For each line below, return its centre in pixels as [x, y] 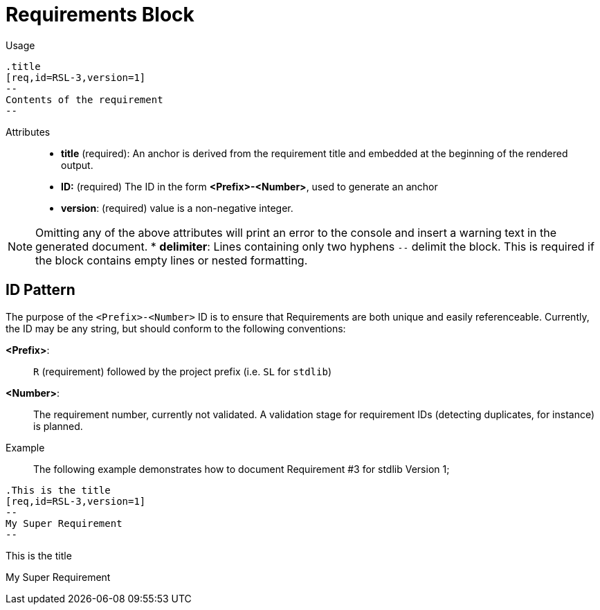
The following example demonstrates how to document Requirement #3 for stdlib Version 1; [242, 469]
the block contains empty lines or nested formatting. [172, 260]
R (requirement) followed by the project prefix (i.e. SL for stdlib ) [182, 371]
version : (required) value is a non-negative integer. [177, 208]
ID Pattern [40, 290]
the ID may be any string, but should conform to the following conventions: [176, 328]
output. [77, 165]
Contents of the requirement [84, 99]
